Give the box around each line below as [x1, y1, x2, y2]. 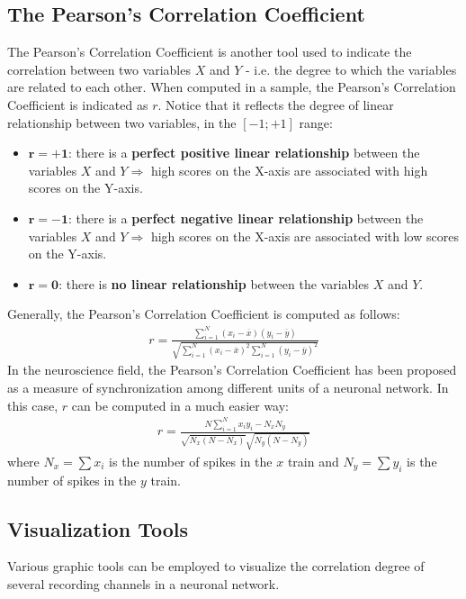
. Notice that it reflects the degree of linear [157, 95, 394, 113]
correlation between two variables [7, 59, 191, 78]
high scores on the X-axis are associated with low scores [150, 226, 459, 245]
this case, [7, 395, 58, 414]
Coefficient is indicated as [7, 95, 148, 113]
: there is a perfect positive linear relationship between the [68, 143, 420, 162]
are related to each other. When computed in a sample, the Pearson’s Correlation [7, 77, 456, 96]
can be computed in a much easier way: [71, 395, 289, 414]
